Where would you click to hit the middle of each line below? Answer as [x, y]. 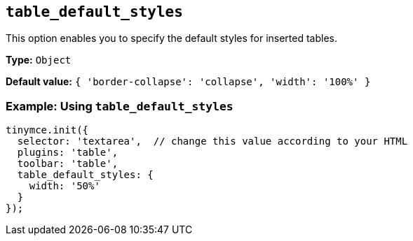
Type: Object [39, 60]
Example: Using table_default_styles [120, 106]
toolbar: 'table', [68, 164]
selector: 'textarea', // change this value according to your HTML [212, 141]
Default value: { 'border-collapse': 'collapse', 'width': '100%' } [188, 82]
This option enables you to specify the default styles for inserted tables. [172, 38]
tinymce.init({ [47, 130]
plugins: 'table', [68, 153]
